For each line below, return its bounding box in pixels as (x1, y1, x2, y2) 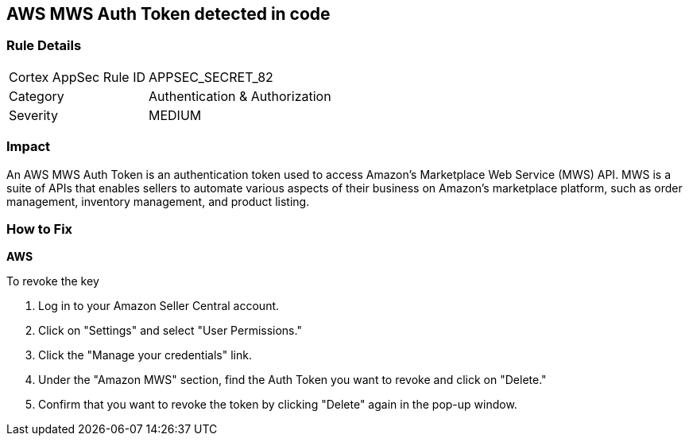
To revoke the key (6, 274, 99, 289)
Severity (9, 107, 58, 123)
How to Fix (6, 220, 73, 237)
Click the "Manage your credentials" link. (38, 348, 252, 363)
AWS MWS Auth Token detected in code (6, 4, 331, 24)
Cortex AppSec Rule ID (9, 68, 146, 85)
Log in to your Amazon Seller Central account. (38, 299, 280, 313)
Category (9, 87, 64, 104)
